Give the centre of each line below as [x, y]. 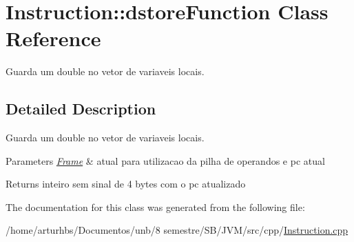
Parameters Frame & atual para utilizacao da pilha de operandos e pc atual [165, 160]
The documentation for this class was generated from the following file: [155, 206]
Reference [53, 38]
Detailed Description [81, 109]
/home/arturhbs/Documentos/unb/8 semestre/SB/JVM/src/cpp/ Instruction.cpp [177, 230]
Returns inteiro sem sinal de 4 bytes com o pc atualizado [126, 184]
